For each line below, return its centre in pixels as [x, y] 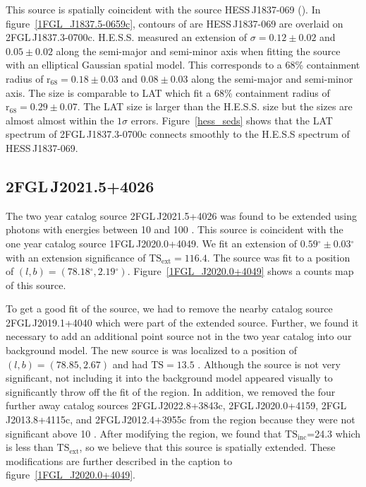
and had [130, 364]
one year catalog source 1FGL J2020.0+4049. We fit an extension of [152, 243]
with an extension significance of [76, 257]
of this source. [36, 284]
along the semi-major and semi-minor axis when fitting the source [198, 51]
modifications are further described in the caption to [119, 460]
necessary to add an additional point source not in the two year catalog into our [179, 336]
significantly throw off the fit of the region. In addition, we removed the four [171, 391]
